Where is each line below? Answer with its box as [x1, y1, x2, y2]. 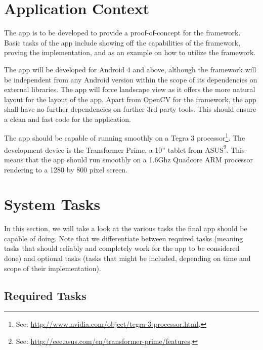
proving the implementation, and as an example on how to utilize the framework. [4, 47, 256, 58]
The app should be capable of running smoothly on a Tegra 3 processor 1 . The [4, 131, 245, 143]
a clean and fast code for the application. [4, 113, 131, 124]
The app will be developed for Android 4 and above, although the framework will [4, 64, 256, 74]
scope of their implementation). [4, 262, 101, 273]
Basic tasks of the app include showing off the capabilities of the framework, [4, 37, 240, 48]
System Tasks [4, 194, 101, 214]
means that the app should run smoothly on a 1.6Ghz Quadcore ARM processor [4, 154, 253, 164]
